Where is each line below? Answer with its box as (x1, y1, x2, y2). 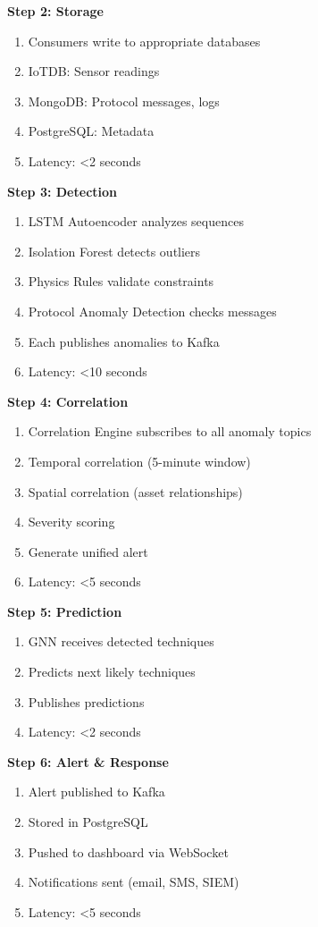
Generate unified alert (28, 542, 148, 560)
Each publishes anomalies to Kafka (28, 332, 220, 350)
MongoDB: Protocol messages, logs (28, 91, 220, 110)
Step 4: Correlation (7, 392, 129, 410)
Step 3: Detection (7, 181, 118, 200)
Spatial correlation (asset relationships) (28, 482, 243, 501)
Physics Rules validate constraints (28, 272, 214, 291)
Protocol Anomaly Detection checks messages (28, 301, 277, 320)
